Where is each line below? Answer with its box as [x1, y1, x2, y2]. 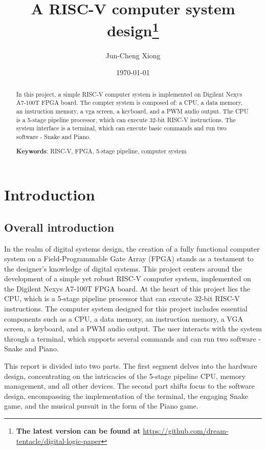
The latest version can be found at [16, 425, 141, 436]
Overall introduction [4, 219, 115, 235]
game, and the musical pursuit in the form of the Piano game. [4, 400, 198, 411]
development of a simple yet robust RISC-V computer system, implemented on [4, 273, 251, 284]
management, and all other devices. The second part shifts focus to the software [4, 380, 255, 391]
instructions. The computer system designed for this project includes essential [4, 303, 248, 314]
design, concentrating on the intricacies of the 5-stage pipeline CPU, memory [4, 370, 246, 381]
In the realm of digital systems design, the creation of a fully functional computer [4, 243, 260, 254]
